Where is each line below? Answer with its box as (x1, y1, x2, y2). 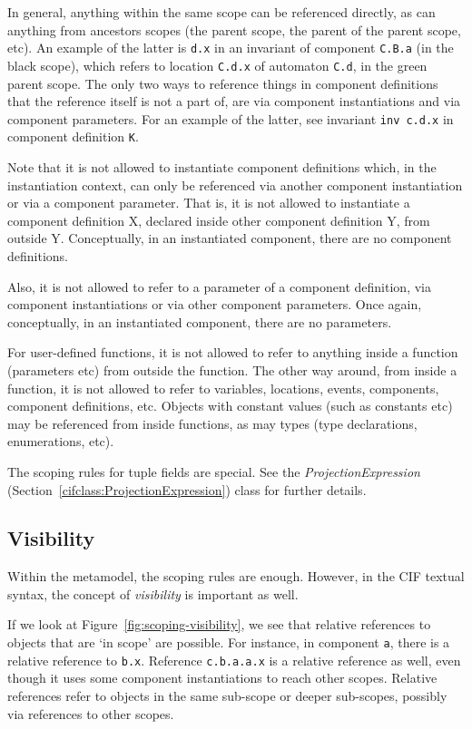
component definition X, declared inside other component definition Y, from (7, 210, 430, 229)
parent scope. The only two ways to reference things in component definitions (7, 73, 438, 92)
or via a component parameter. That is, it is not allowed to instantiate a (7, 193, 410, 212)
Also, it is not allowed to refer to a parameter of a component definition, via (7, 277, 431, 296)
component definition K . (7, 127, 139, 146)
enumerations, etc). (7, 432, 114, 451)
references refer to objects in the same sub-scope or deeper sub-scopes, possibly (7, 685, 447, 705)
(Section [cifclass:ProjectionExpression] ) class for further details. (7, 480, 367, 499)
